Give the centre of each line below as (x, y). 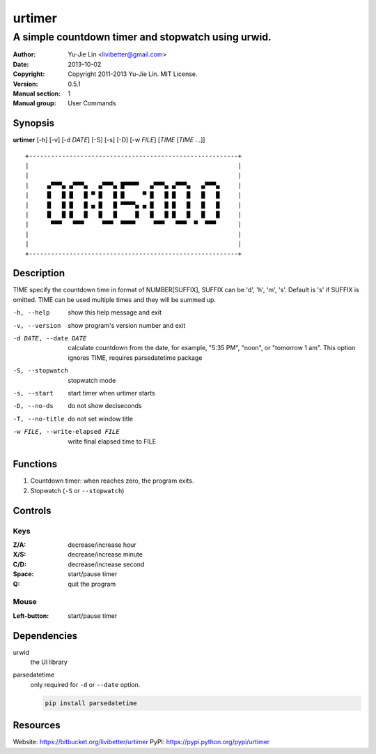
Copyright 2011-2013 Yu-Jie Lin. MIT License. (133, 74)
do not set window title (101, 419)
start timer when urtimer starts (112, 393)
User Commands (92, 103)
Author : (24, 54)
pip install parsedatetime (91, 703)
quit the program (92, 584)
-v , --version (37, 325)
